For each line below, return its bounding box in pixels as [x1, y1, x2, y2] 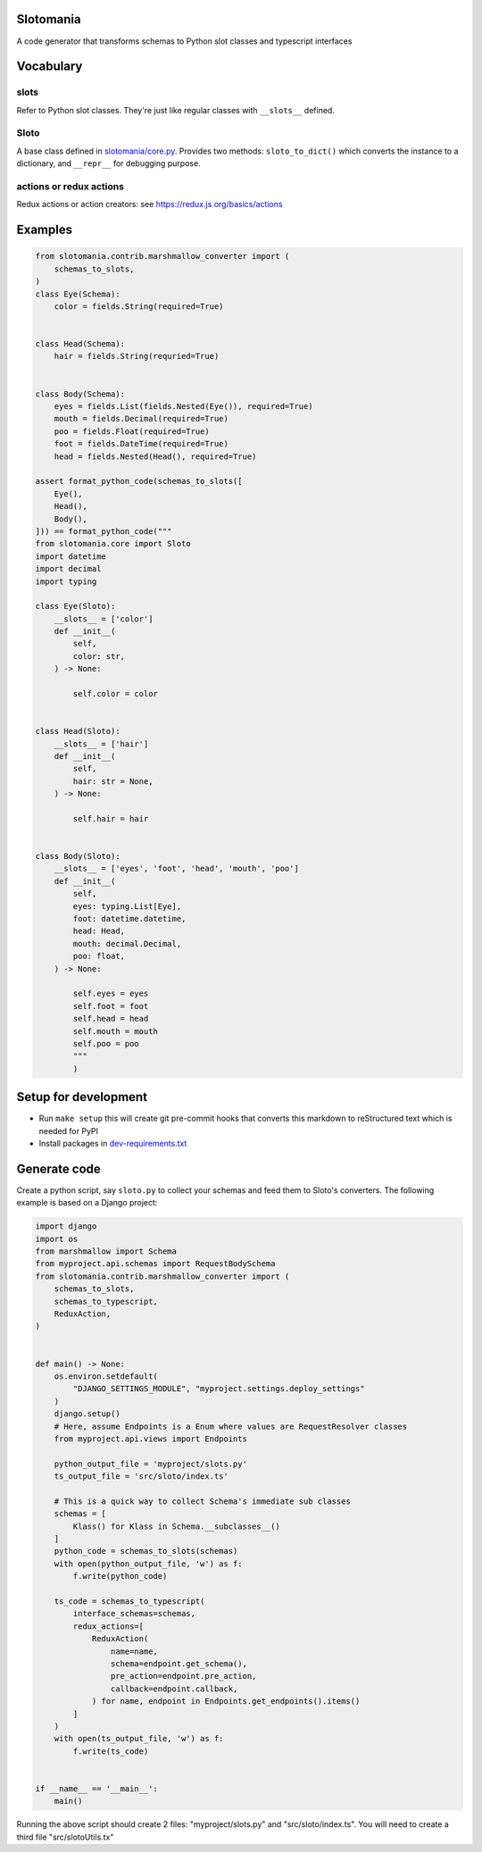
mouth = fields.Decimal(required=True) [54, 413, 229, 424]
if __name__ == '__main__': [35, 1783, 158, 1794]
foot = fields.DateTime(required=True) [54, 438, 229, 449]
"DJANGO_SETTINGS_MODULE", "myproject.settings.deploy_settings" [72, 1384, 365, 1394]
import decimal [35, 563, 102, 574]
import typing [35, 576, 97, 587]
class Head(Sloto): [35, 726, 120, 737]
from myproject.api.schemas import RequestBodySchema [35, 1259, 276, 1269]
